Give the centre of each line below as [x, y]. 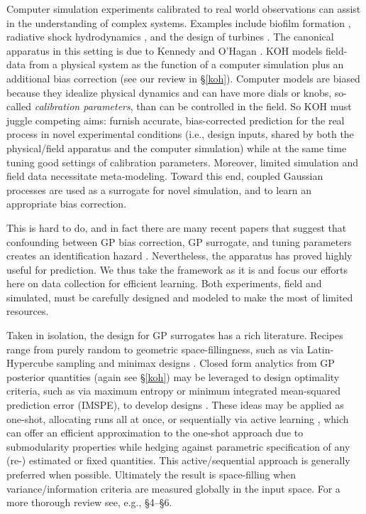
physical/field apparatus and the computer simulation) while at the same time [177, 148]
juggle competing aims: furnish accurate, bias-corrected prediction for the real [176, 120]
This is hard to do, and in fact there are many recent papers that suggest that [177, 227]
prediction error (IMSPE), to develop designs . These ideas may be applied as [175, 405]
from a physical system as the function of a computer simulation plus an [186, 64]
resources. [28, 311]
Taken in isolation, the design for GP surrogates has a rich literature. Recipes [175, 335]
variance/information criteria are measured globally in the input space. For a [173, 488]
